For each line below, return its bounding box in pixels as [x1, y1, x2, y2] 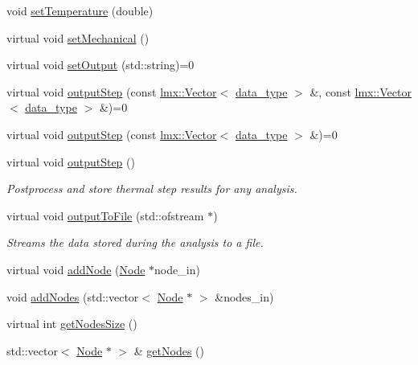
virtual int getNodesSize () [6, 315, 137, 332]
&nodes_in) [215, 288, 274, 305]
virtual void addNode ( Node [6, 260, 145, 277]
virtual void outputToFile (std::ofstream [6, 207, 204, 224]
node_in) [154, 260, 200, 277]
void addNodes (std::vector [6, 288, 139, 305]
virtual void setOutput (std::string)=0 [6, 56, 195, 73]
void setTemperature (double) [6, 2, 154, 18]
